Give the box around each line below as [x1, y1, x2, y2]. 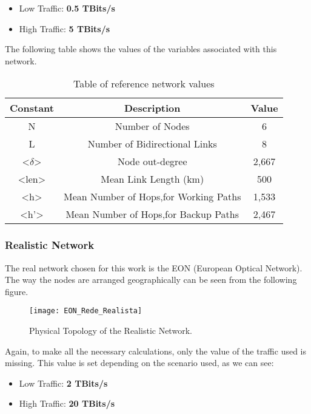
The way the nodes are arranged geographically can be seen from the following [5, 273, 297, 286]
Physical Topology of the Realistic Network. [29, 324, 192, 337]
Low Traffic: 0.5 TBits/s [19, 2, 115, 14]
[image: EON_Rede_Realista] [29, 307, 142, 316]
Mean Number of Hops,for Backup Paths [65, 207, 239, 222]
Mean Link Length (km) [101, 172, 204, 186]
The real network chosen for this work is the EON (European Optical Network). [5, 261, 303, 274]
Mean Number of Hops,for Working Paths [63, 189, 241, 204]
